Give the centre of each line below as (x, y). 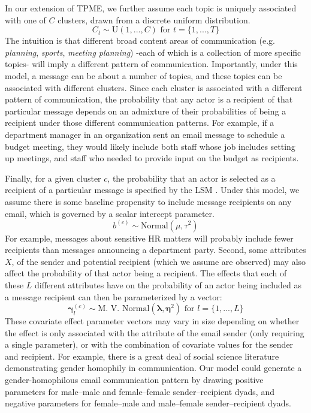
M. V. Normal (124, 309)
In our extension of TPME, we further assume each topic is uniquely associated (151, 8)
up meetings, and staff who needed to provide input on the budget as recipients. (152, 158)
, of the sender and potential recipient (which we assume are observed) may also (159, 261)
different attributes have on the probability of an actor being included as (168, 284)
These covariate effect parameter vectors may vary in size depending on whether (152, 321)
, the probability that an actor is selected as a (191, 178)
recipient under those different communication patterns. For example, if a (140, 123)
